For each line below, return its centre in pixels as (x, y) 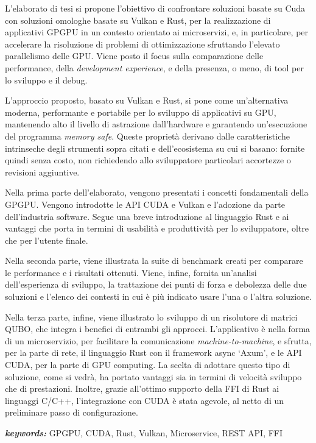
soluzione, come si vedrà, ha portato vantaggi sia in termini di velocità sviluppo (153, 376)
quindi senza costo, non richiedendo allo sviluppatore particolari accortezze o (148, 160)
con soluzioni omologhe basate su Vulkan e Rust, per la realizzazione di (138, 20)
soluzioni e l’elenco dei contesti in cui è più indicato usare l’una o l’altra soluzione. (158, 296)
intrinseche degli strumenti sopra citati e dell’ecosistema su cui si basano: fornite (155, 148)
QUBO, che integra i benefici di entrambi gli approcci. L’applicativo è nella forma (158, 329)
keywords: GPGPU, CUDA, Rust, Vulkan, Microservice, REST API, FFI (144, 433)
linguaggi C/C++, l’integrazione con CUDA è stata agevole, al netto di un (145, 400)
